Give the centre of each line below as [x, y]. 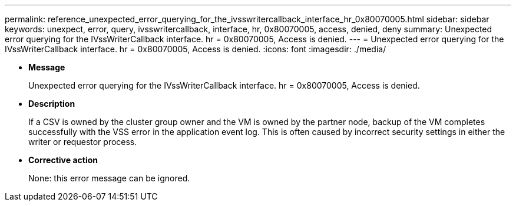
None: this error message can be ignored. [109, 178]
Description [52, 104]
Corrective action [63, 160]
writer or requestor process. [83, 142]
